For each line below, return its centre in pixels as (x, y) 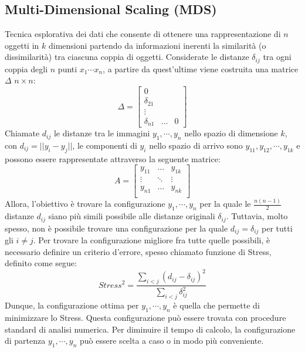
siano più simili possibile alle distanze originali (132, 216)
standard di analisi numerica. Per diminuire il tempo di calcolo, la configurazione (150, 329)
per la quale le (225, 204)
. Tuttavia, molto (257, 216)
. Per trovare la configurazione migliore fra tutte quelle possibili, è (152, 239)
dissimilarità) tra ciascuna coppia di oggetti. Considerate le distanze (127, 57)
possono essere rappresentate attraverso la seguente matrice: (113, 158)
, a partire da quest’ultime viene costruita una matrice (201, 68)
